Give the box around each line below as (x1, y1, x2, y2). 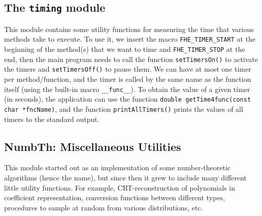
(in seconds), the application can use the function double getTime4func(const (4, 94, 251, 104)
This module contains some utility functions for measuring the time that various (4, 23, 254, 34)
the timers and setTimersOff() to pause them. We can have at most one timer (4, 64, 251, 74)
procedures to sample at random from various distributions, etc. (4, 202, 203, 212)
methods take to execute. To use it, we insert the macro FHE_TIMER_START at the (4, 34, 255, 44)
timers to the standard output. (4, 113, 100, 124)
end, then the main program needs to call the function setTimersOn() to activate (4, 53, 258, 64)
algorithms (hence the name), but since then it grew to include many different (4, 172, 247, 182)
